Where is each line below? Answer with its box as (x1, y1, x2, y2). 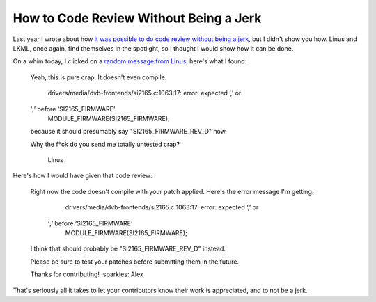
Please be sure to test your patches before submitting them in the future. (30, 257, 240, 266)
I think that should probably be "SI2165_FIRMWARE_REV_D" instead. (30, 244, 226, 253)
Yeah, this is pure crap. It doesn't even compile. (30, 73, 167, 81)
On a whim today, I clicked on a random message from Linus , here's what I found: (13, 57, 247, 65)
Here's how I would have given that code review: (13, 171, 152, 180)
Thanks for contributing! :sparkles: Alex (30, 270, 144, 278)
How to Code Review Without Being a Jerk (13, 10, 262, 26)
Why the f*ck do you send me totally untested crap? (30, 140, 180, 148)
